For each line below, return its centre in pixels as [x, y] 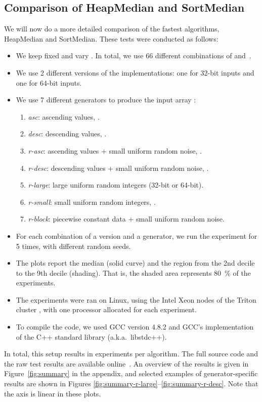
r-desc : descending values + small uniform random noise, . [118, 168]
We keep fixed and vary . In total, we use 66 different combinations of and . [134, 56]
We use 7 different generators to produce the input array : [106, 100]
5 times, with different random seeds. [73, 246]
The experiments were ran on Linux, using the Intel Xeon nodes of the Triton [136, 299]
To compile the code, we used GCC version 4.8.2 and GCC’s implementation [135, 327]
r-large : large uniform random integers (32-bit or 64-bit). [116, 185]
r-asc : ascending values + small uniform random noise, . [115, 150]
